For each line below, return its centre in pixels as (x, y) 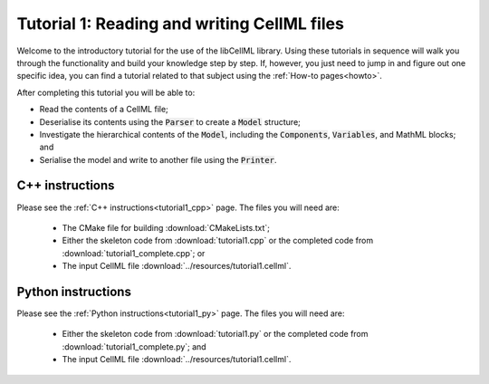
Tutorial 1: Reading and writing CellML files (180, 24)
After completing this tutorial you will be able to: (106, 92)
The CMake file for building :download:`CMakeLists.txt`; (166, 227)
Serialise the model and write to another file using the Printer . (158, 159)
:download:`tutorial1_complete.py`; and (134, 346)
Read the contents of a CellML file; (104, 110)
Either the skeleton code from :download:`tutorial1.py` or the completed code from (215, 334)
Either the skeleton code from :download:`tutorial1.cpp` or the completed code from (218, 241)
